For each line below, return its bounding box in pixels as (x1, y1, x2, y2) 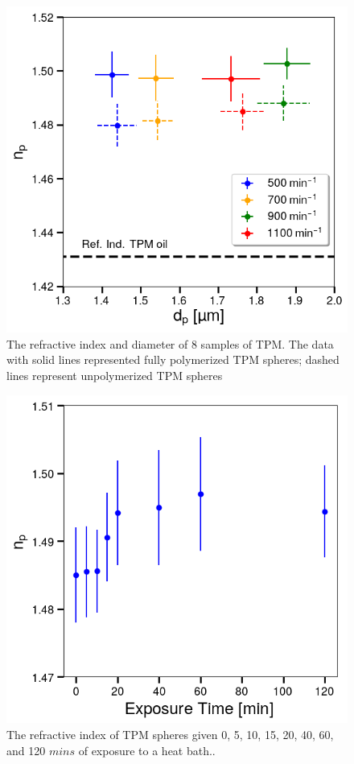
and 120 (6, 741, 46, 758)
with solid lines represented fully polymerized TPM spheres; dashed (6, 351, 340, 368)
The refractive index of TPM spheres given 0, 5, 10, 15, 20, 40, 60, (6, 726, 334, 743)
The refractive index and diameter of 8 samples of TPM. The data (6, 335, 334, 352)
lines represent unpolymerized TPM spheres (6, 366, 223, 383)
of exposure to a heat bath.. (78, 741, 216, 758)
